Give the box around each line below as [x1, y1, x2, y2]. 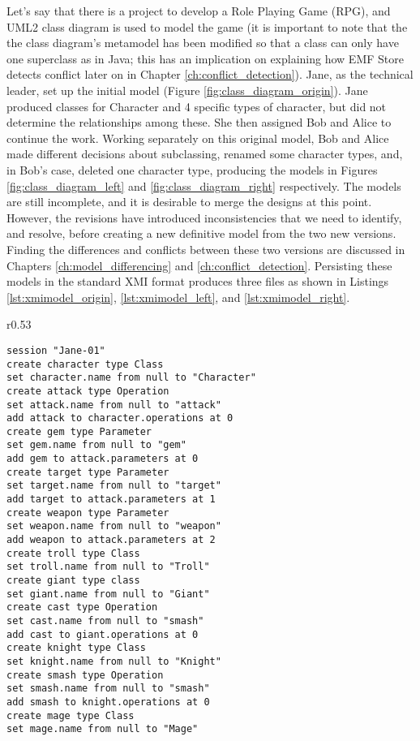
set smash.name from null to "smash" [6, 683, 210, 695]
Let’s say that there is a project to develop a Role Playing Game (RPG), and [6, 2, 391, 19]
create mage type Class [6, 709, 135, 722]
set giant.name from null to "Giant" [6, 588, 210, 600]
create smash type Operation [6, 669, 164, 681]
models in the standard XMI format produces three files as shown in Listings [6, 273, 389, 290]
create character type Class [6, 358, 164, 370]
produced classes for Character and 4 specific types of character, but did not [6, 97, 387, 114]
